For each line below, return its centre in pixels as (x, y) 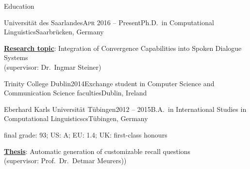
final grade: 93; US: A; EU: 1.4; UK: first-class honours (86, 134)
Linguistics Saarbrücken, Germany (54, 32)
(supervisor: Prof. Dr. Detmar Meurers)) (65, 161)
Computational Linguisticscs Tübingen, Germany (76, 118)
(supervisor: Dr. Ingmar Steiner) (53, 67)
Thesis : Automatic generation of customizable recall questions (97, 151)
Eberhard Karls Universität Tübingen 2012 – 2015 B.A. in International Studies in (125, 109)
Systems (16, 57)
